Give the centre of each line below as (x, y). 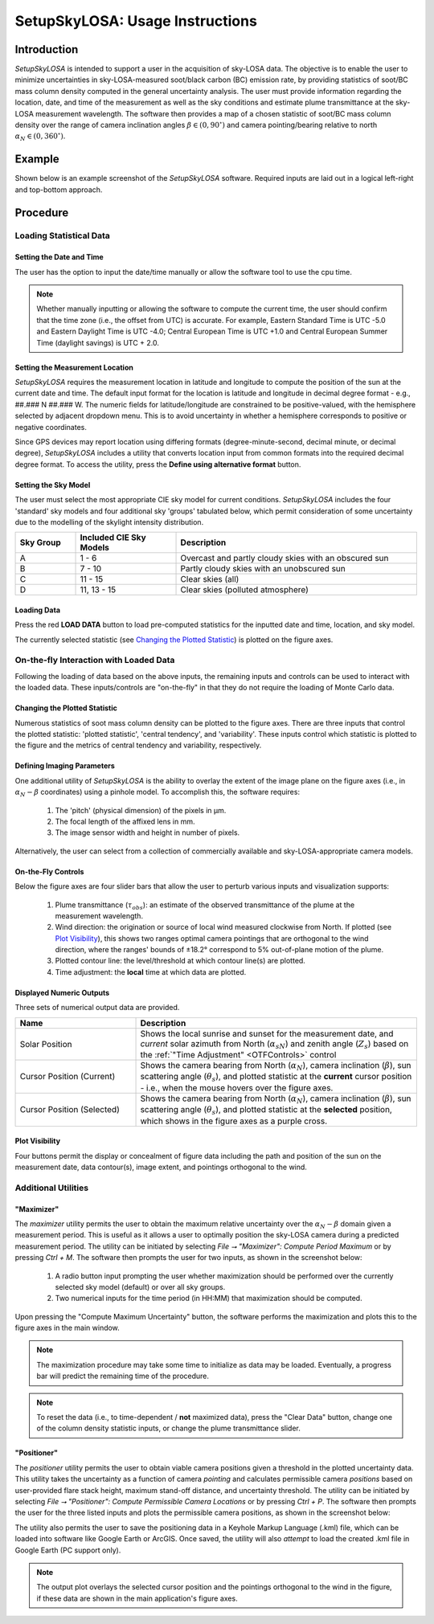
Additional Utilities (51, 1188)
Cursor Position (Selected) (70, 1110)
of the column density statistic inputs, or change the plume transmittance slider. (169, 1428)
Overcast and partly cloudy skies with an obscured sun (285, 558)
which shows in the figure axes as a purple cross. (234, 1121)
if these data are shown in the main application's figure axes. (137, 1598)
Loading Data (37, 610)
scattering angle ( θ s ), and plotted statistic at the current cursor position (276, 1078)
